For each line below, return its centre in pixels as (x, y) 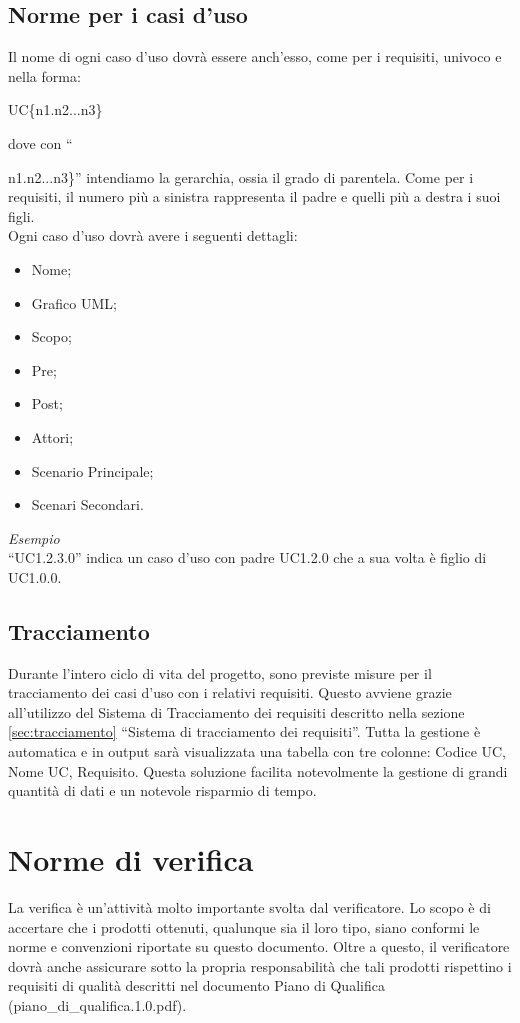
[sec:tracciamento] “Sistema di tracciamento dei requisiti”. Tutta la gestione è (244, 731)
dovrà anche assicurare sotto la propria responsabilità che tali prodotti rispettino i (260, 965)
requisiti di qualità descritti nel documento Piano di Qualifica (196, 985)
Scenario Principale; (92, 470)
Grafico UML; (74, 302)
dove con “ (40, 142)
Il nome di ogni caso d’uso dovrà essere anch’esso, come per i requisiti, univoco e (255, 56)
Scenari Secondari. (87, 504)
